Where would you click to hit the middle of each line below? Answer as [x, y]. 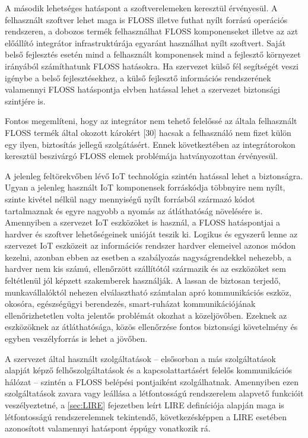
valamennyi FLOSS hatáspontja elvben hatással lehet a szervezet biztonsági [142, 89]
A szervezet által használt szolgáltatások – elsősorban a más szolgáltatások [140, 358]
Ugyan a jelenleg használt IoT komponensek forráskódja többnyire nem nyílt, [145, 187]
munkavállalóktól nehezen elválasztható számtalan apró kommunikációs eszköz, [148, 292]
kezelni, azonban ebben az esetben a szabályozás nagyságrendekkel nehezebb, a [148, 257]
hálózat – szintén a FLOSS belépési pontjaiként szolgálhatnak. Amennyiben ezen [152, 381]
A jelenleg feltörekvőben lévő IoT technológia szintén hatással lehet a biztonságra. [154, 175]
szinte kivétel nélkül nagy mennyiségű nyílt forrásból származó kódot [130, 199]
